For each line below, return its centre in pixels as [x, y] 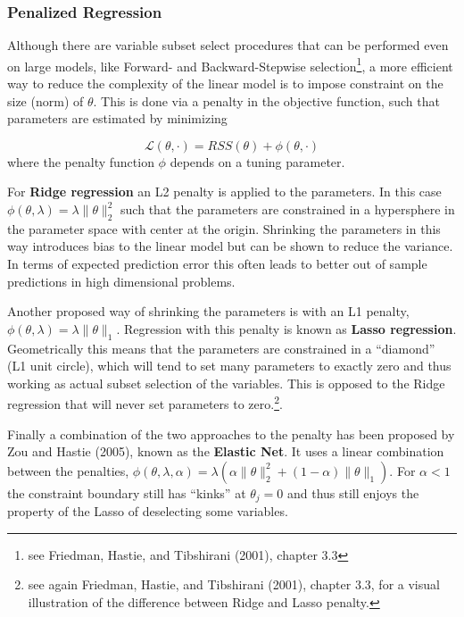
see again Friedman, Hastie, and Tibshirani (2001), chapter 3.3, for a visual [234, 584]
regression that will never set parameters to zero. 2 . [145, 403]
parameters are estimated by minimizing [117, 118]
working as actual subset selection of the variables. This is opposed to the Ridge [226, 383]
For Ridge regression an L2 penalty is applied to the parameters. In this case [224, 192]
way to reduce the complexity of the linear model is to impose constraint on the [225, 83]
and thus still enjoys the [353, 492]
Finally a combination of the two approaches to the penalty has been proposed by [231, 434]
